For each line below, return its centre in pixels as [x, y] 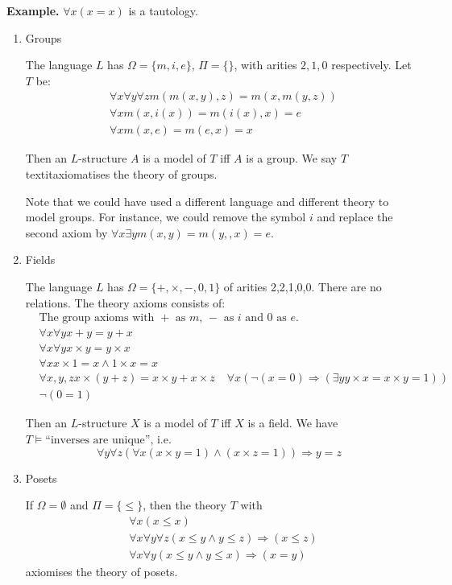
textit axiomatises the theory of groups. [121, 174]
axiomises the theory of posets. [102, 571]
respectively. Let [371, 65]
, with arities [265, 65]
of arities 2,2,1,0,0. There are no [303, 287]
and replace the [355, 217]
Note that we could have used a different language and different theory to [207, 201]
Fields [40, 260]
